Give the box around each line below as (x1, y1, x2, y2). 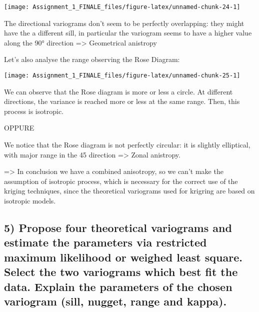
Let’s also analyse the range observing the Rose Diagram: (4, 54, 180, 64)
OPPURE (4, 122, 34, 133)
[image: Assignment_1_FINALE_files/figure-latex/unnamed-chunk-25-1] (4, 72, 240, 79)
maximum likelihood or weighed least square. (4, 249, 242, 264)
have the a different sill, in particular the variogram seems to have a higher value (4, 27, 252, 38)
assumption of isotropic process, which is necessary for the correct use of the (4, 175, 238, 186)
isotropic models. (4, 195, 56, 206)
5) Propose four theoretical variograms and (4, 220, 232, 235)
